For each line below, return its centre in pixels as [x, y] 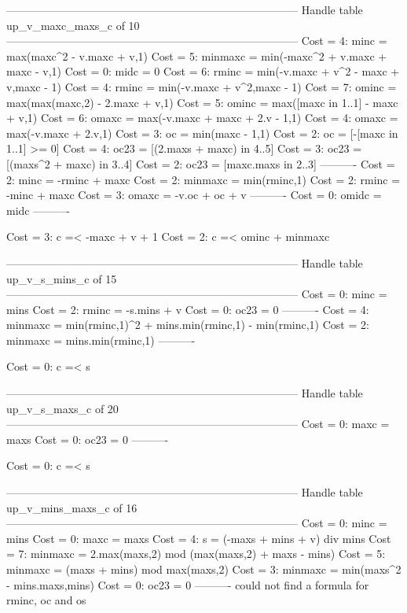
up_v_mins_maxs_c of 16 [72, 507]
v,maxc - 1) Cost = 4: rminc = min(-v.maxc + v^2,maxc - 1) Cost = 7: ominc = [202, 86]
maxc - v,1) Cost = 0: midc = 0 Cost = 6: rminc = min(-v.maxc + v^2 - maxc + [203, 71]
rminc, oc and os [46, 600]
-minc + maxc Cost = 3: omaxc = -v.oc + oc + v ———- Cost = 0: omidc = [194, 195]
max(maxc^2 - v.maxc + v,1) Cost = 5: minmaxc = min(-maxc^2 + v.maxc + [197, 55]
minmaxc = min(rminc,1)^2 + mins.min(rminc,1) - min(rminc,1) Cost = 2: [188, 325]
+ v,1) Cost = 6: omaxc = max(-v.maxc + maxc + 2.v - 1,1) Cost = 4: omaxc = [202, 118]
